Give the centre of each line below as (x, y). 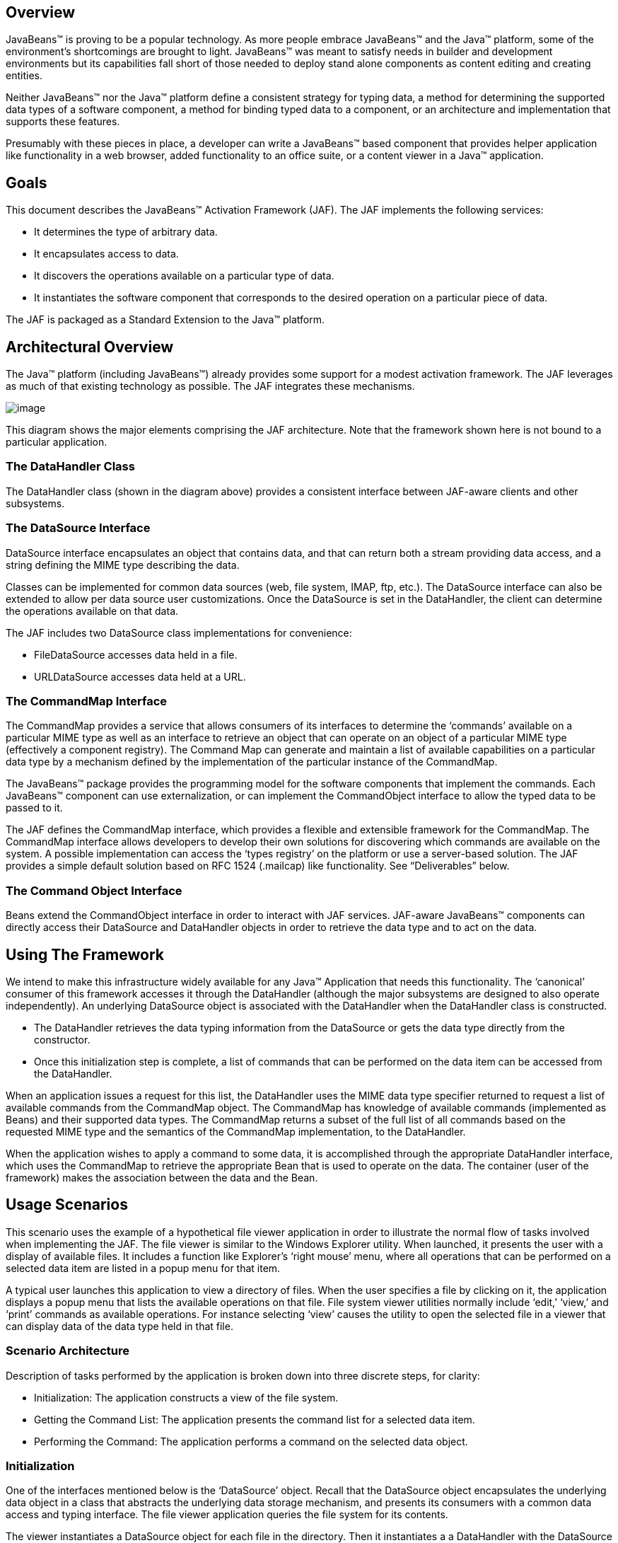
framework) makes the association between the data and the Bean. (162, 1177)
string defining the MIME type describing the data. (123, 565)
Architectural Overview (90, 347)
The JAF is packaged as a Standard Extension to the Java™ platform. (165, 320)
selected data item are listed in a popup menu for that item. (143, 1268)
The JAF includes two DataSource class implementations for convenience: (179, 632)
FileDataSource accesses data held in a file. (136, 654)
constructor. (62, 1039)
